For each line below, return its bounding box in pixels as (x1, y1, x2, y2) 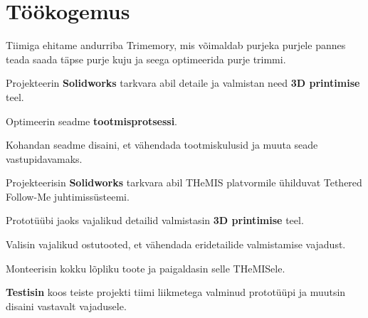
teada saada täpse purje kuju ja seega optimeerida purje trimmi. (6, 51, 286, 66)
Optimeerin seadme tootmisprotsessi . (6, 113, 178, 128)
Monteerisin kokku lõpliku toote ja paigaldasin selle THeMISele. (6, 260, 285, 275)
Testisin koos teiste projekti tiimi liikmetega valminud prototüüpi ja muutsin (6, 285, 346, 300)
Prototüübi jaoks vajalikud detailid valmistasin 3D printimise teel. (6, 213, 304, 228)
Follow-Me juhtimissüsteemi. (6, 189, 130, 203)
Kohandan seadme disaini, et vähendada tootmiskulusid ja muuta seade (6, 137, 318, 152)
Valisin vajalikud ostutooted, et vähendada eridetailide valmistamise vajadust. (6, 237, 346, 252)
